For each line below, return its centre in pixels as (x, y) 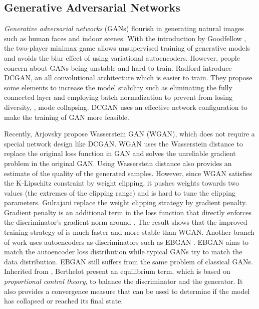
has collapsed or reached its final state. (64, 301)
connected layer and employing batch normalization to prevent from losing (118, 97)
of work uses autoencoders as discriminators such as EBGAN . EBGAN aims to (126, 242)
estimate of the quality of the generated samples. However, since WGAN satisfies (128, 173)
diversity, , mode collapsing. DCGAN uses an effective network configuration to (126, 107)
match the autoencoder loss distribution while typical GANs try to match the (123, 252)
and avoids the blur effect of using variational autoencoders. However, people (122, 57)
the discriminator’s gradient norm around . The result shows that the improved (126, 222)
